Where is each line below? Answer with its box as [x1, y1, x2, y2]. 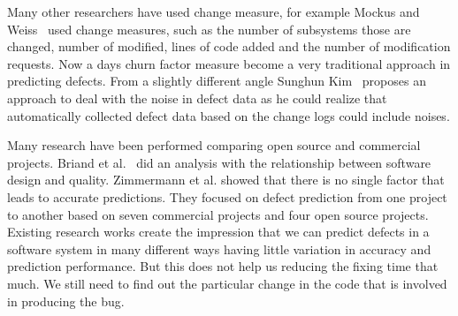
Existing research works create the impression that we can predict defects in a [7, 222, 430, 241]
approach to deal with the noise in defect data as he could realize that [7, 88, 387, 107]
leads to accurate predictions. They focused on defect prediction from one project [7, 187, 447, 206]
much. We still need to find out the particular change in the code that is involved [7, 274, 447, 292]
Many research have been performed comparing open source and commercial [7, 136, 421, 154]
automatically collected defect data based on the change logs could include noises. [7, 106, 450, 124]
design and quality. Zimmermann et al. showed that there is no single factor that [7, 170, 445, 189]
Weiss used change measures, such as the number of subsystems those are [7, 19, 411, 38]
